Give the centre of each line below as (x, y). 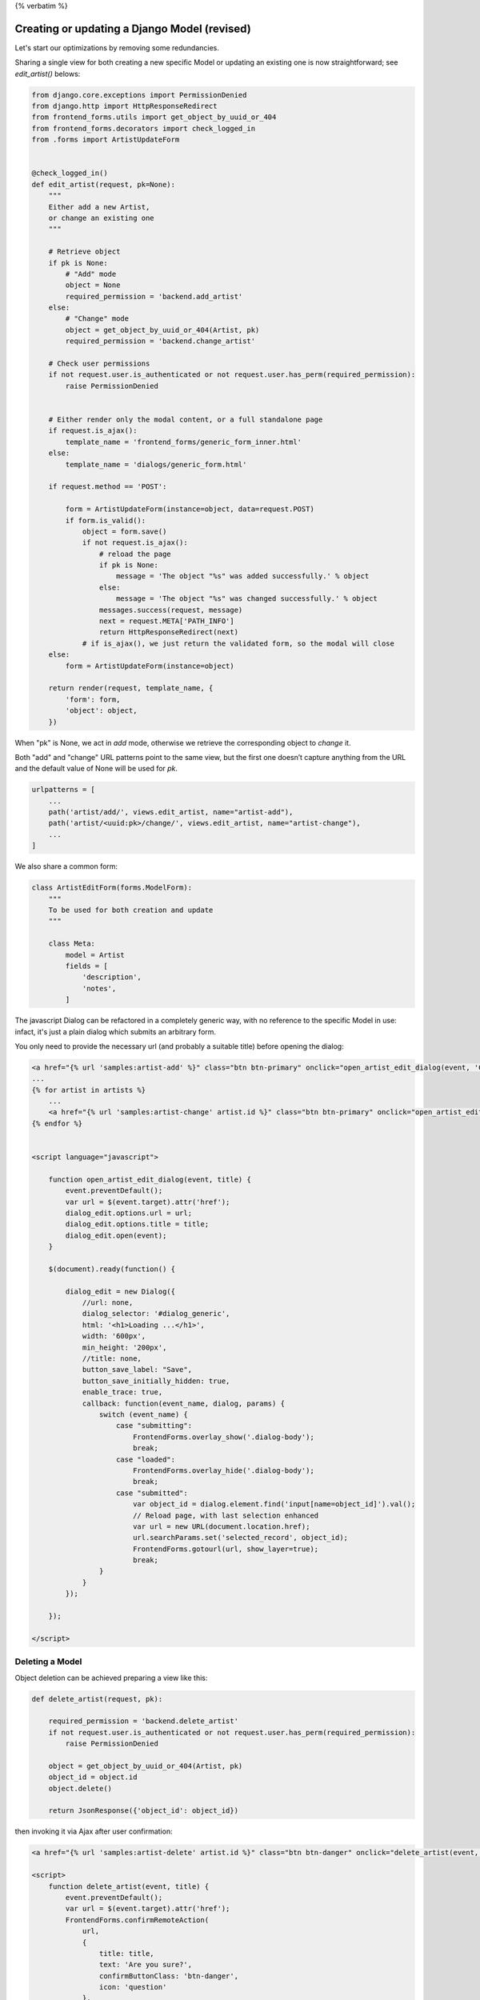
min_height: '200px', (124, 1347)
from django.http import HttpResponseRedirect (124, 106)
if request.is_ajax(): (93, 431)
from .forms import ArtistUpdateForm (106, 140)
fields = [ (86, 966)
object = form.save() (124, 531)
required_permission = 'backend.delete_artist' (144, 1721)
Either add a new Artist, (99, 207)
